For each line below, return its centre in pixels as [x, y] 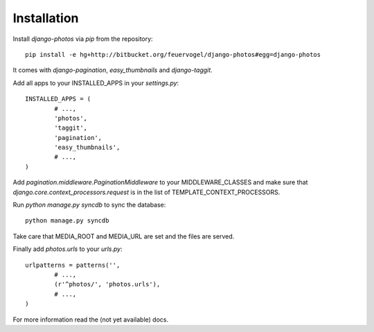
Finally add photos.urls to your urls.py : [68, 249]
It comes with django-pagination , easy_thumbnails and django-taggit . [113, 70]
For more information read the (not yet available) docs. [91, 320]
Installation [46, 18]
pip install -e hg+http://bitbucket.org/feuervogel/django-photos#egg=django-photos [173, 54]
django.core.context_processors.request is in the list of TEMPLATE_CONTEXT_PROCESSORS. [146, 192]
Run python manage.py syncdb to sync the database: [89, 205]
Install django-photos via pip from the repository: [83, 39]
